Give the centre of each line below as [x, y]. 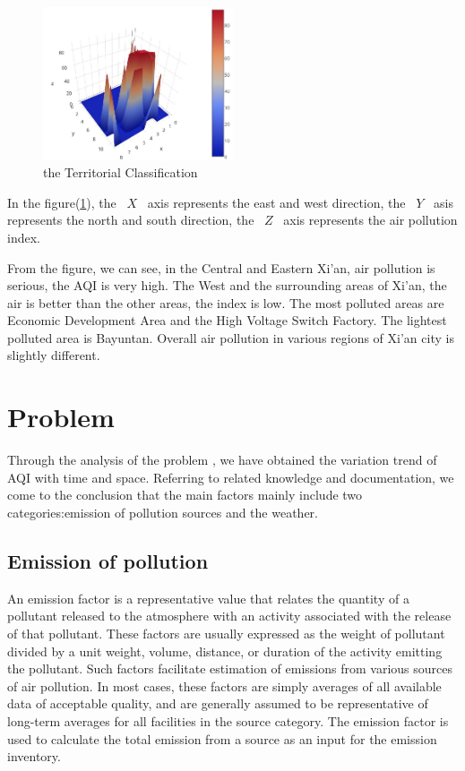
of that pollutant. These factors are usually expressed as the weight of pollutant [226, 633]
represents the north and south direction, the [131, 220]
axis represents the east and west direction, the [276, 202]
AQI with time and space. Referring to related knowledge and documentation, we [231, 477]
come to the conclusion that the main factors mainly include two [185, 495]
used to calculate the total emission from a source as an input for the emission [222, 738]
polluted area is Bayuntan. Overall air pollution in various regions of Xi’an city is [231, 337]
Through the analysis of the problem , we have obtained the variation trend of [222, 460]
